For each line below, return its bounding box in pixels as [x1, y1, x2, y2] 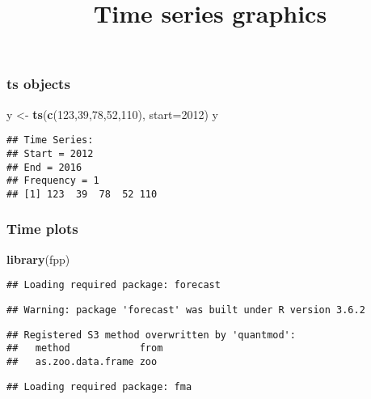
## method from [6, 342, 163, 354]
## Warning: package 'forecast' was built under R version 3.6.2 [6, 304, 365, 316]
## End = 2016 [6, 161, 82, 173]
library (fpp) [6, 250, 70, 267]
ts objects [6, 74, 70, 94]
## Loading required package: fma [6, 380, 192, 393]
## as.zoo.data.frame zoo [6, 355, 158, 367]
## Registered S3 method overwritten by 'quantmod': [6, 329, 296, 341]
